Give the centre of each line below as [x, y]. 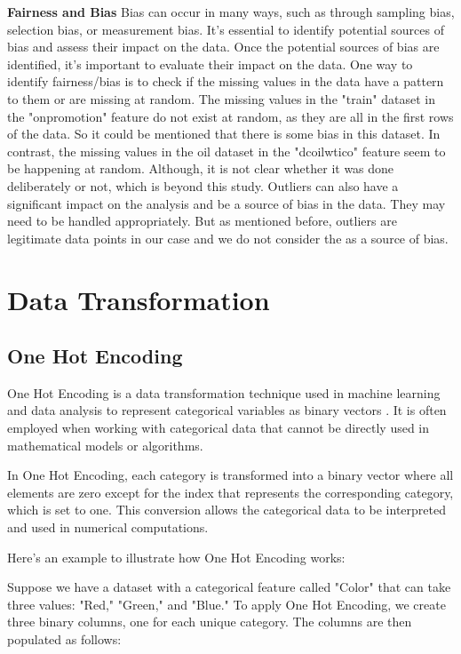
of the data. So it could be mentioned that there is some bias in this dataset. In [224, 134]
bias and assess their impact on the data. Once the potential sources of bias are [223, 47]
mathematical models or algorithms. [105, 445]
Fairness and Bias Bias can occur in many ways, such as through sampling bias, [231, 12]
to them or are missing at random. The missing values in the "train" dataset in [222, 98]
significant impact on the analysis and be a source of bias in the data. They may [227, 203]
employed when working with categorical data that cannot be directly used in [219, 428]
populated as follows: [64, 639]
